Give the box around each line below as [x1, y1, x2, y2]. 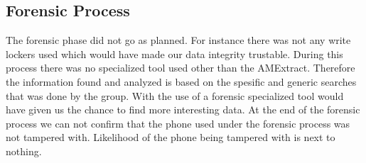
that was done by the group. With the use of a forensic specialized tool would [6, 88, 344, 103]
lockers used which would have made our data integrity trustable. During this [6, 46, 343, 61]
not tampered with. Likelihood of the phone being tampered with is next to [6, 130, 335, 145]
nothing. [6, 143, 42, 158]
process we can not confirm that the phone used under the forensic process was [6, 116, 350, 130]
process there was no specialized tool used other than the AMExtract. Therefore [6, 60, 355, 75]
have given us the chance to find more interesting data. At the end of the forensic [6, 102, 360, 117]
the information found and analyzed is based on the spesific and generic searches [6, 74, 357, 89]
